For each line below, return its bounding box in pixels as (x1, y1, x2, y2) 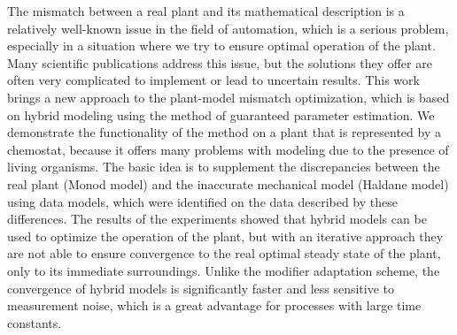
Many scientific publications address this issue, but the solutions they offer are (7, 53, 432, 72)
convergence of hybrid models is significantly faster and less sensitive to (7, 278, 395, 297)
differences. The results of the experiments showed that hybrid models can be (7, 209, 427, 228)
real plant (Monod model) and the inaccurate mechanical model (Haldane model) (7, 174, 449, 193)
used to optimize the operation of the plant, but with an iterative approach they (7, 226, 444, 245)
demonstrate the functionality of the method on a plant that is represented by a (7, 123, 441, 141)
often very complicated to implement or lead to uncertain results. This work (7, 71, 420, 89)
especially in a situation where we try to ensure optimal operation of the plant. (7, 36, 436, 55)
